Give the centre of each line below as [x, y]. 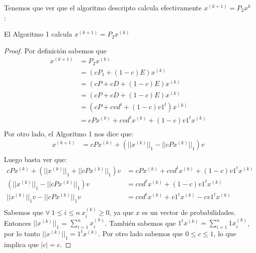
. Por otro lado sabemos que [141, 233]
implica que [21, 244]
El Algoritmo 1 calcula [38, 34]
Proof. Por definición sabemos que [55, 50]
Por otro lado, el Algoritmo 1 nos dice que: [69, 133]
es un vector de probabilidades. [189, 212]
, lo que [225, 233]
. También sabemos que [141, 223]
